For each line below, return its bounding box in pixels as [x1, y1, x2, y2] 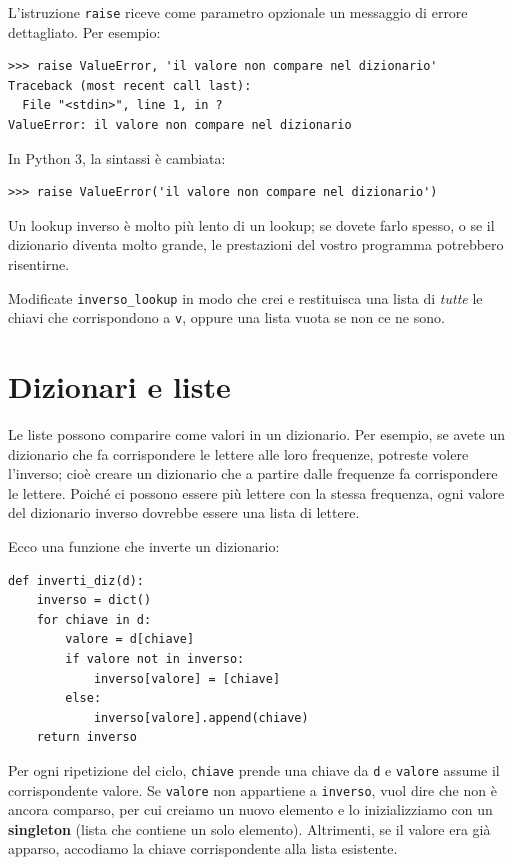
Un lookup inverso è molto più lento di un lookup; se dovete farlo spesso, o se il [8, 214, 495, 235]
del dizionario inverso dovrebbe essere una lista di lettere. [8, 502, 360, 523]
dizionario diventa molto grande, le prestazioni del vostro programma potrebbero [8, 234, 504, 255]
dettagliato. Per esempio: [8, 21, 161, 42]
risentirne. [8, 254, 70, 274]
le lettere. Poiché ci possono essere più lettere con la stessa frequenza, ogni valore [8, 482, 505, 503]
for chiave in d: [36, 612, 152, 627]
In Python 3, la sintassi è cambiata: [8, 147, 226, 168]
